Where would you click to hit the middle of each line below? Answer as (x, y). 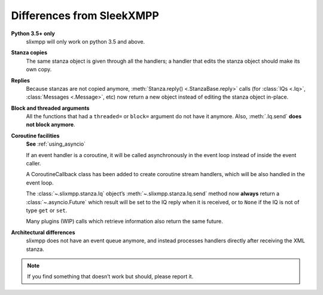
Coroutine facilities (35, 136)
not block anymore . (51, 125)
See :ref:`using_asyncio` (56, 144)
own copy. (39, 69)
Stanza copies (29, 53)
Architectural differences (43, 232)
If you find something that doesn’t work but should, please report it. (110, 276)
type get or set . (47, 210)
